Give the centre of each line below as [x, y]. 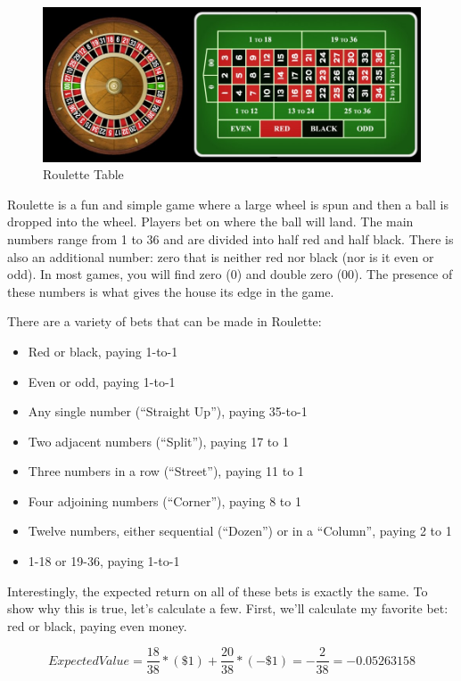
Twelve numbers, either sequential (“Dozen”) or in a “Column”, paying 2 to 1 [240, 531]
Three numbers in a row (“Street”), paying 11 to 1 [166, 471]
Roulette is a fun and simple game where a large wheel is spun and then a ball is [228, 204]
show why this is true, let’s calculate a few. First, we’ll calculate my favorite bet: [228, 608]
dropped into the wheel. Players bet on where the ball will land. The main [210, 222]
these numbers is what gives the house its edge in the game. [171, 291]
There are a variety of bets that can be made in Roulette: [165, 321]
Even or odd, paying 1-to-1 [102, 381]
